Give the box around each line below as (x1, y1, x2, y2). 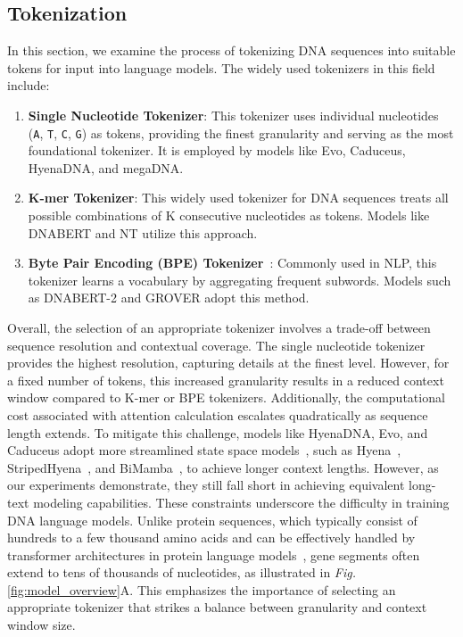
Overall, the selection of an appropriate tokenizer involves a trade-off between (7, 318, 431, 336)
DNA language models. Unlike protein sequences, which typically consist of (7, 510, 418, 529)
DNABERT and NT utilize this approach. (28, 223, 258, 242)
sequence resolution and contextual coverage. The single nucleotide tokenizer (7, 335, 426, 354)
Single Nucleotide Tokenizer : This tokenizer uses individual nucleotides (28, 105, 439, 124)
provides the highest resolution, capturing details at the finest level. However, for (7, 353, 450, 372)
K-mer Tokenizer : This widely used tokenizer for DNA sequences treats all (28, 188, 449, 207)
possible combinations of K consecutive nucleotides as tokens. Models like (28, 206, 430, 225)
